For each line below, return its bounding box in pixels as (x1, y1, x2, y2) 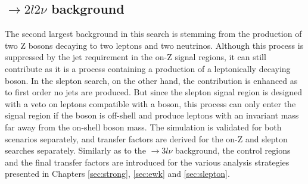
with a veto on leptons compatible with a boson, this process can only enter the (5, 97, 296, 110)
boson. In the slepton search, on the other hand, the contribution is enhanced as (5, 74, 298, 86)
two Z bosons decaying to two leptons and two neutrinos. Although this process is (5, 39, 304, 51)
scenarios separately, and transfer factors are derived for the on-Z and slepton (5, 132, 288, 145)
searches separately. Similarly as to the (5, 144, 146, 157)
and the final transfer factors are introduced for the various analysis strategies (5, 155, 290, 168)
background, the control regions (175, 144, 291, 157)
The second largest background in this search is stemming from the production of (5, 27, 302, 40)
